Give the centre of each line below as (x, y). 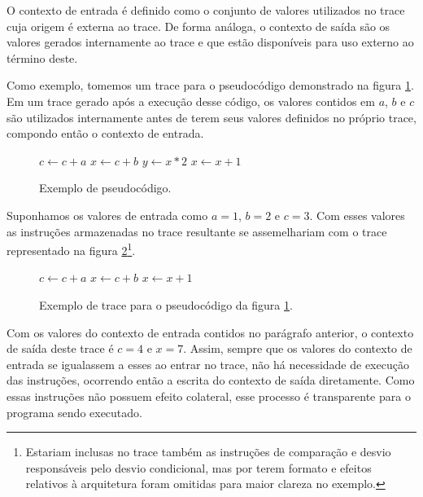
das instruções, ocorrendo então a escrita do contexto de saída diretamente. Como (211, 380)
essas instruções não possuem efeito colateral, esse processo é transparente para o (209, 396)
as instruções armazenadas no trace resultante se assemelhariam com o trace (197, 231)
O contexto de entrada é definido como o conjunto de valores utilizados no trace (206, 10)
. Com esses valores (357, 215)
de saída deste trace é (60, 348)
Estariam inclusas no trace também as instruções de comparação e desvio (208, 452)
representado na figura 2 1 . (71, 249)
